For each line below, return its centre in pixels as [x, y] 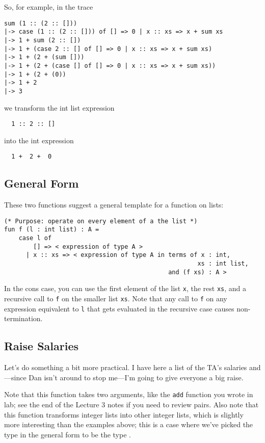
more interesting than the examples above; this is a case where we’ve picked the [129, 424]
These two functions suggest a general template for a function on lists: [114, 205]
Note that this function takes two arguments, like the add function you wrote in [129, 394]
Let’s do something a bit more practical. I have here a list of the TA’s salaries [126, 367]
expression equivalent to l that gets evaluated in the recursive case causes [119, 308]
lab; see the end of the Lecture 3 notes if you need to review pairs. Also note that [131, 404]
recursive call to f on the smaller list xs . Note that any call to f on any [116, 298]
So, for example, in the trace [49, 7]
